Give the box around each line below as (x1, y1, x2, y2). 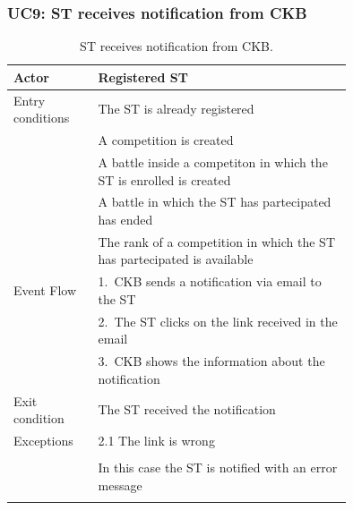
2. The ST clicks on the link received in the (98, 311, 338, 330)
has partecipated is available (98, 250, 254, 268)
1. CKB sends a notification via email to (98, 272, 322, 291)
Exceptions (13, 431, 73, 449)
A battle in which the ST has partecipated (98, 192, 331, 211)
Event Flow (13, 281, 76, 300)
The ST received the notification (98, 400, 276, 419)
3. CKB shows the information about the (98, 352, 325, 370)
